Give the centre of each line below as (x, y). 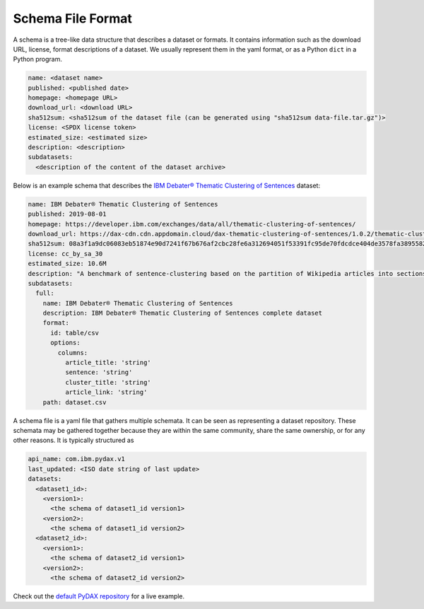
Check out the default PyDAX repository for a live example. (99, 596)
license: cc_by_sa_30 (65, 254)
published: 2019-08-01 (67, 214)
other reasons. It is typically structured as (73, 440)
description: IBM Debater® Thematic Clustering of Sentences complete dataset (183, 313)
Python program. (38, 59)
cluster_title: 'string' (108, 382)
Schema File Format (72, 18)
